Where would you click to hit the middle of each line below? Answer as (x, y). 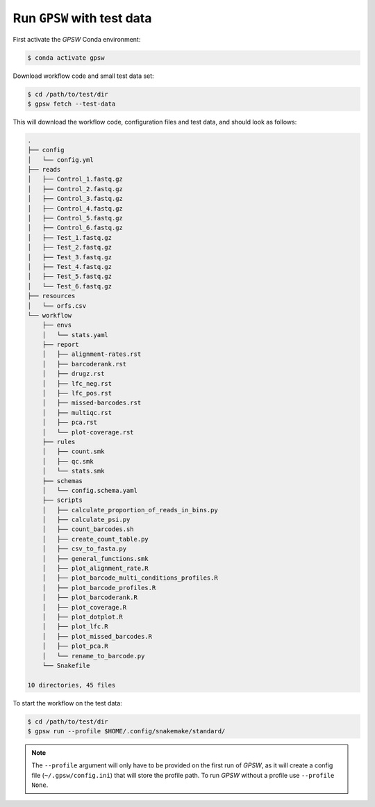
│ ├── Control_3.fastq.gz (75, 199)
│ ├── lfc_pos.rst (77, 393)
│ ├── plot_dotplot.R (82, 617)
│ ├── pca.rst (69, 423)
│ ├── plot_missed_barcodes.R (97, 636)
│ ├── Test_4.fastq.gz (70, 267)
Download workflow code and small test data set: (83, 76)
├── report (60, 345)
